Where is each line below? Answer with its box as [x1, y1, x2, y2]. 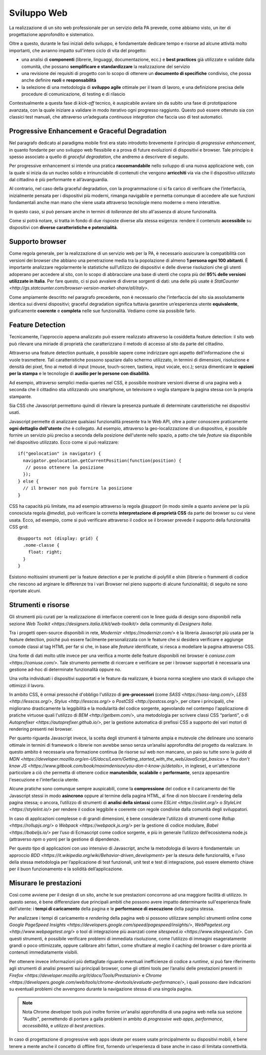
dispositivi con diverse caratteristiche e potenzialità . [9, 225, 118, 231]
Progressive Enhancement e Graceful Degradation [9, 127, 167, 135]
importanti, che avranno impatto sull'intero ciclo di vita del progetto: [9, 47, 147, 53]
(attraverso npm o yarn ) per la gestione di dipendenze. [9, 836, 120, 842]
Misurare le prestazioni [9, 879, 82, 888]
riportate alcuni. [9, 588, 41, 594]
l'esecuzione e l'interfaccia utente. [9, 776, 79, 782]
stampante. [9, 393, 32, 400]
